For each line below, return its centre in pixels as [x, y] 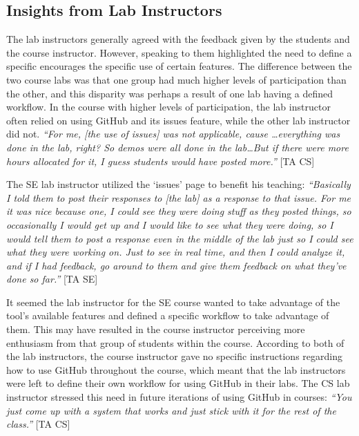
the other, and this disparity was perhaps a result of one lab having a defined [170, 93]
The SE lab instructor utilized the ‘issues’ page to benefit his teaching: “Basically [178, 184]
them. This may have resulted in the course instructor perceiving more [156, 329]
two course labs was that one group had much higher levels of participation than [176, 79]
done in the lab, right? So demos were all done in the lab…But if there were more [177, 147]
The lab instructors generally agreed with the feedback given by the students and [178, 39]
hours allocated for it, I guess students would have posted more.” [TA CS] [161, 161]
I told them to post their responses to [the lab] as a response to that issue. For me [179, 197]
